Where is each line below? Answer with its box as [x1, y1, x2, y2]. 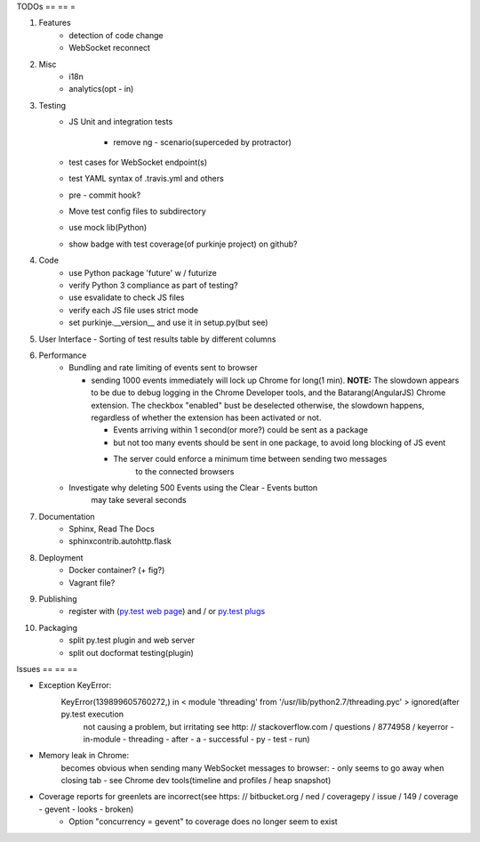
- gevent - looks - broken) [38, 804, 134, 814]
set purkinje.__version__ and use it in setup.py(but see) [68, 317, 268, 328]
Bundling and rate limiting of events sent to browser [68, 362, 258, 373]
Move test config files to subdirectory [68, 206, 206, 217]
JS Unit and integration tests [68, 117, 173, 127]
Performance [38, 350, 87, 360]
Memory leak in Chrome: [38, 750, 129, 761]
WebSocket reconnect [68, 43, 151, 53]
